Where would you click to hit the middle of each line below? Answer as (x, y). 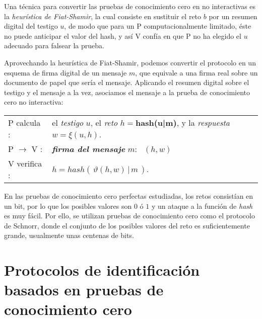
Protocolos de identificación (102, 270)
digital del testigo (31, 26)
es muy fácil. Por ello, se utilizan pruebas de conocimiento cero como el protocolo (129, 216)
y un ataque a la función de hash (202, 206)
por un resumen (233, 16)
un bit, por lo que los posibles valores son (68, 206)
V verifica (25, 163)
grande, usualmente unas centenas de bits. (69, 235)
